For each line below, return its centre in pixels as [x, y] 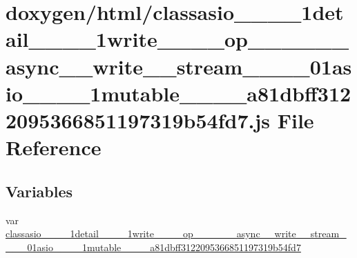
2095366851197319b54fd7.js [138, 120]
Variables [39, 191]
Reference [54, 147]
